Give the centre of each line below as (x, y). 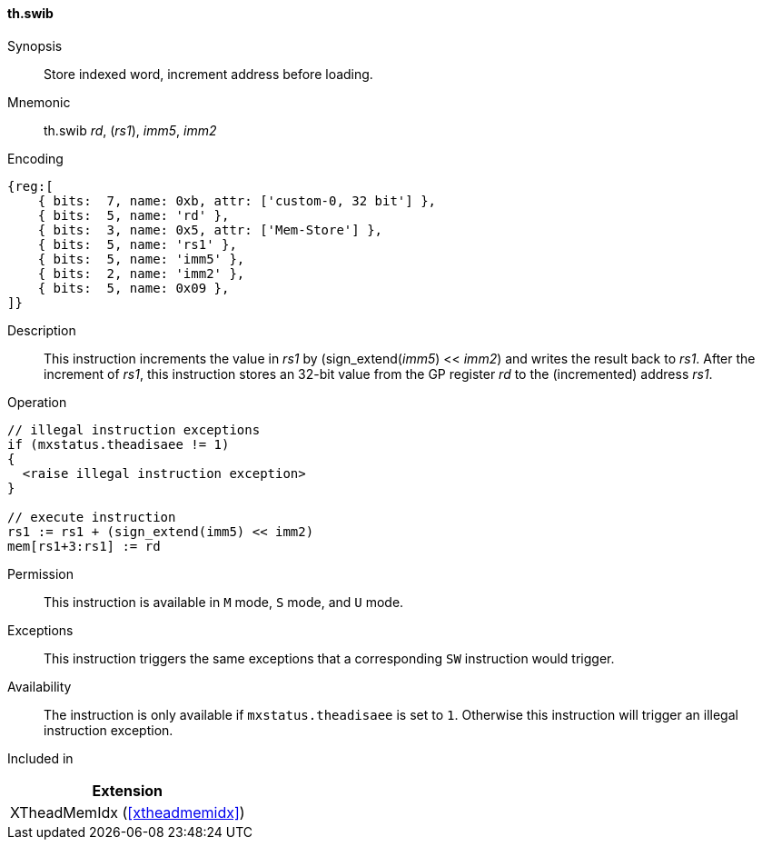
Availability (40, 686)
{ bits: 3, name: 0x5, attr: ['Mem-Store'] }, (210, 229)
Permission (41, 573)
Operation (37, 402)
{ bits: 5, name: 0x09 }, (134, 288)
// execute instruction (92, 517)
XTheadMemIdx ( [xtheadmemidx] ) (128, 812)
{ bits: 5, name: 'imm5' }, (141, 259)
